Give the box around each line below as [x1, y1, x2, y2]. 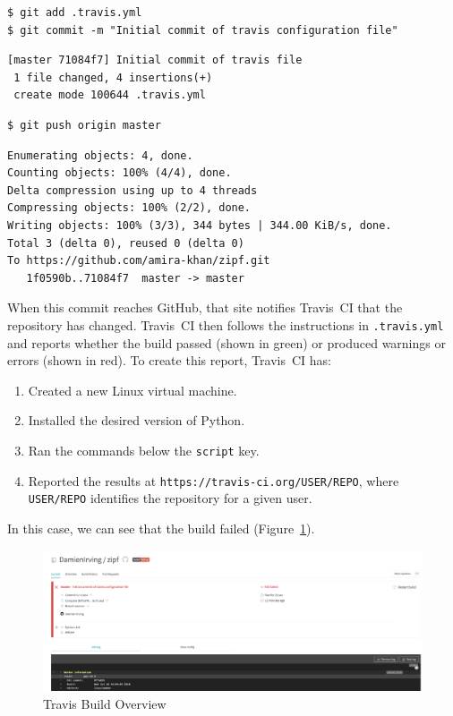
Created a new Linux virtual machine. [28, 380, 237, 399]
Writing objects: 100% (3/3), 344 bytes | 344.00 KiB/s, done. [7, 218, 392, 232]
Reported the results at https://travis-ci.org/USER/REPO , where [28, 471, 399, 490]
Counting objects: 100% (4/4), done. [7, 166, 232, 180]
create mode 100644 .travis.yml [13, 89, 206, 102]
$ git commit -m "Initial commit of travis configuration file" [7, 23, 398, 37]
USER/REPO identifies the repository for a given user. [28, 489, 312, 507]
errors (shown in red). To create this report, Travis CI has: [7, 351, 331, 370]
